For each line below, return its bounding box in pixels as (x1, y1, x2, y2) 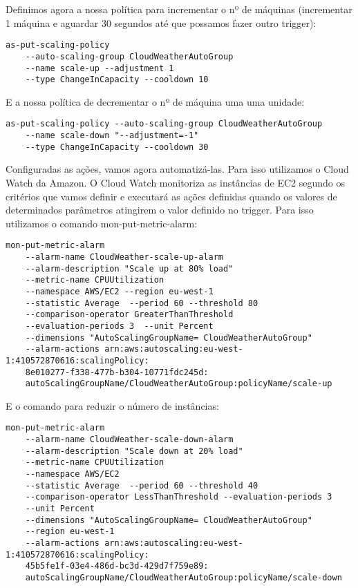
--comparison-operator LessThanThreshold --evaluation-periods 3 (25, 492, 332, 502)
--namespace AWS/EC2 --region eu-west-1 (25, 286, 214, 296)
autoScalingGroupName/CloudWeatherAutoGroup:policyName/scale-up (25, 379, 332, 389)
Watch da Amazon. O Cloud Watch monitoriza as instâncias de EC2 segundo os (6, 175, 345, 189)
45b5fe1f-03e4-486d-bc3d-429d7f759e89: (25, 561, 209, 571)
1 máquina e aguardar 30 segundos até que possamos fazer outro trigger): (6, 15, 317, 30)
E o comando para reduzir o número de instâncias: (6, 398, 219, 412)
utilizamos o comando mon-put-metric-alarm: (6, 216, 198, 230)
